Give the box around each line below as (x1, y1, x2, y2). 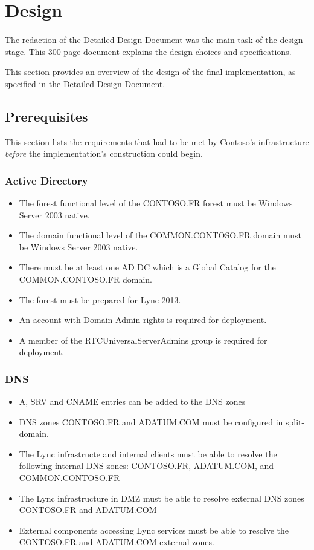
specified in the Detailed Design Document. (5, 77, 165, 90)
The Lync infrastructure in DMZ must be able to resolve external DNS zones (19, 491, 304, 504)
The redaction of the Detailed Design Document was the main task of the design (5, 33, 303, 45)
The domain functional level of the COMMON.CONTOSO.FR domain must (19, 229, 301, 241)
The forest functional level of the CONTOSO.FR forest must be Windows (19, 196, 293, 209)
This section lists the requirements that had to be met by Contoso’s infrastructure (5, 135, 309, 148)
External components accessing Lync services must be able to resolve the (19, 523, 289, 536)
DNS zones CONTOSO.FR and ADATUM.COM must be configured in (19, 415, 283, 428)
